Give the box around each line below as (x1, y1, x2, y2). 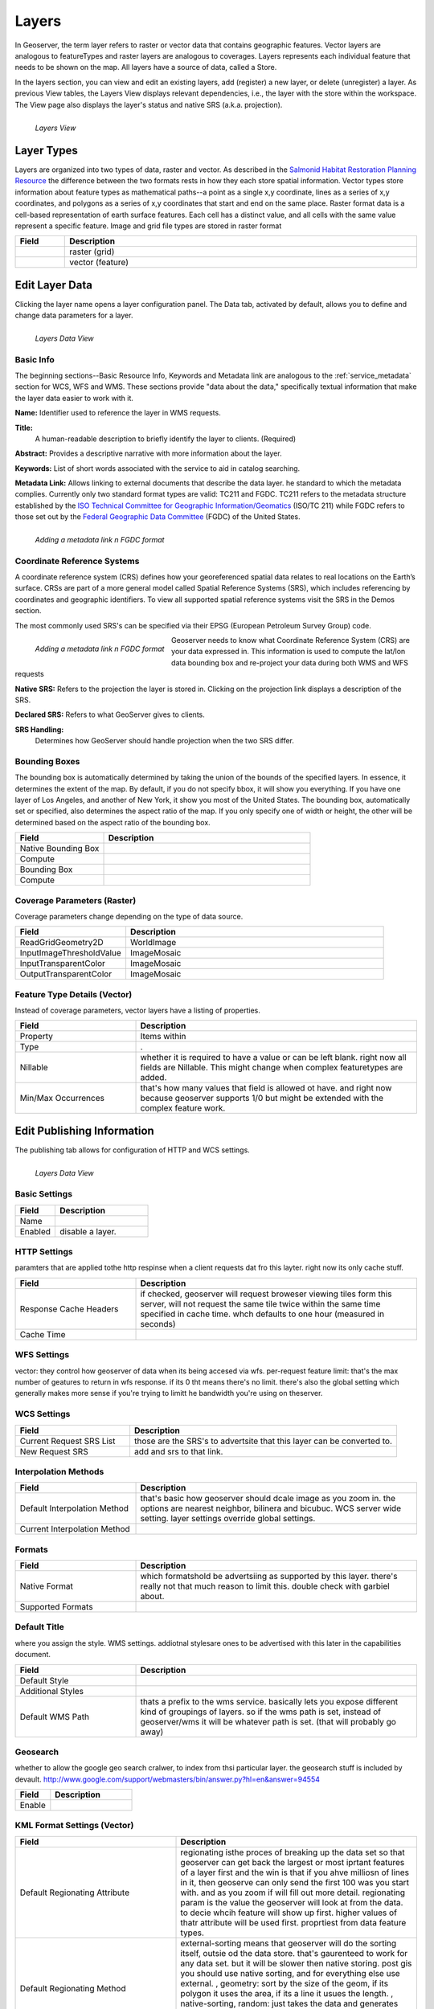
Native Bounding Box (19, 843, 100, 854)
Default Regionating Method (19, 1982, 126, 1994)
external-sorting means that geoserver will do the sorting (180, 1937, 397, 1949)
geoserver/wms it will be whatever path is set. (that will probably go (140, 1716, 397, 1727)
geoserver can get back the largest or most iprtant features (180, 1856, 405, 1868)
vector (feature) (69, 257, 129, 268)
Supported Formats (19, 1602, 93, 1613)
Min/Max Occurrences (19, 1093, 104, 1104)
